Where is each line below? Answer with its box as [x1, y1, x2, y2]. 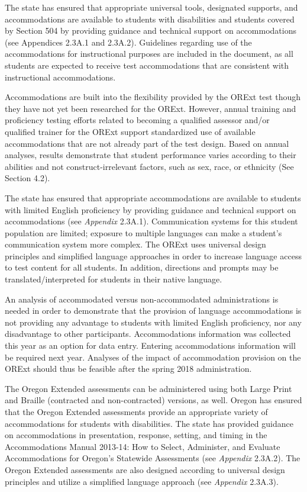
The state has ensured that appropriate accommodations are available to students [5, 191, 301, 204]
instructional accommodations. [5, 70, 116, 83]
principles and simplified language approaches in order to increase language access [5, 249, 302, 262]
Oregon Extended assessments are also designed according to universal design [5, 463, 285, 475]
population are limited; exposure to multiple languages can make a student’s [5, 226, 282, 239]
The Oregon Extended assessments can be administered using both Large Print [5, 382, 292, 394]
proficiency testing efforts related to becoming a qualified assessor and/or [5, 114, 270, 126]
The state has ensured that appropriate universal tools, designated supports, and [5, 1, 298, 13]
